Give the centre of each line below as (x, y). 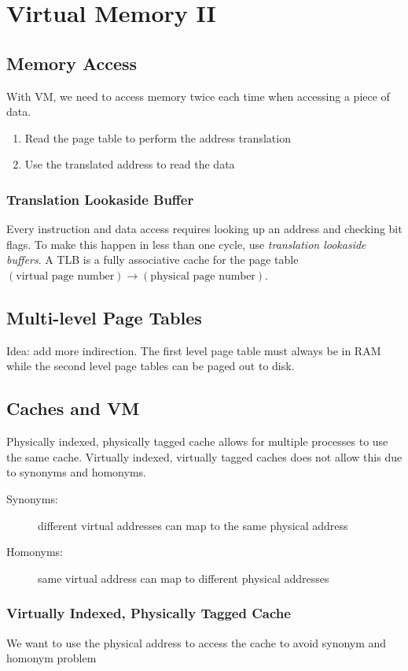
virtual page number (65, 276)
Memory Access (72, 63)
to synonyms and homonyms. (76, 472)
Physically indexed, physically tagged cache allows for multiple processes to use (197, 441)
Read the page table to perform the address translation (158, 137)
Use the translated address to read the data (130, 164)
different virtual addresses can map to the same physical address (193, 525)
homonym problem (51, 658)
